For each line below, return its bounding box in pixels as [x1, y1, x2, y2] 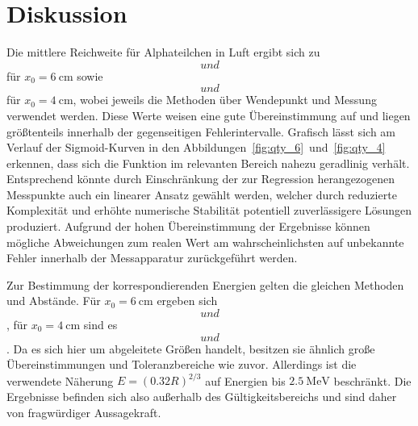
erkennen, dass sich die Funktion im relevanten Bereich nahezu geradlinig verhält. [6, 154, 410, 171]
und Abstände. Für [6, 292, 101, 309]
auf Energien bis [205, 372, 286, 389]
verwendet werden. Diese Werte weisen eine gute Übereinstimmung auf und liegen [6, 106, 411, 123]
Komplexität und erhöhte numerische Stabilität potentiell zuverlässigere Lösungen [6, 202, 412, 219]
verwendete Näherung [6, 372, 114, 389]
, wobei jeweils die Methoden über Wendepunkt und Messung [73, 91, 377, 108]
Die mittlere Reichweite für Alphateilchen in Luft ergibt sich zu [6, 44, 320, 61]
